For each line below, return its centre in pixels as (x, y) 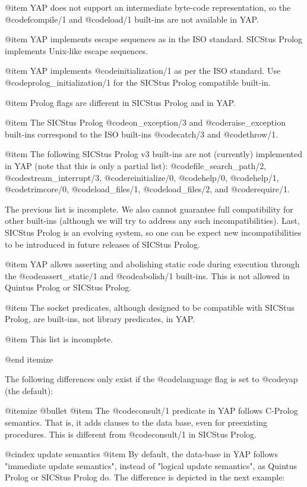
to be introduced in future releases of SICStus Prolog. (102, 244)
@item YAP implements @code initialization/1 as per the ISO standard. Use (143, 71)
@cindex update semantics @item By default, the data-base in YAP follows (141, 454)
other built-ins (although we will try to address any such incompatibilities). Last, (152, 221)
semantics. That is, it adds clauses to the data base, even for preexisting (136, 422)
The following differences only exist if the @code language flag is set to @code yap (151, 379)
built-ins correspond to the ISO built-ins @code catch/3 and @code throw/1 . (142, 134)
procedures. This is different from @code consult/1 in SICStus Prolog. (131, 434)
